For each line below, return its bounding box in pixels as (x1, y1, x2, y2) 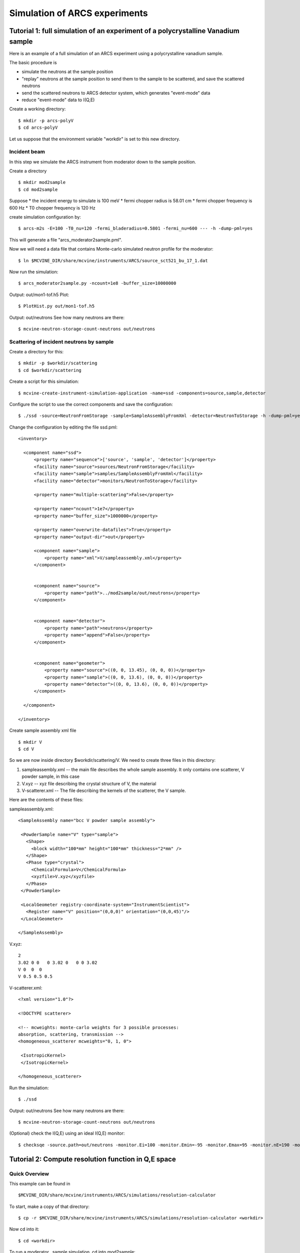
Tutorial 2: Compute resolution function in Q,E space (9, 1155, 176, 1163)
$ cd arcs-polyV (18, 125, 58, 130)
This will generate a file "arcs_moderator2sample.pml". (9, 237, 122, 243)
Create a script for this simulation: (9, 378, 79, 384)
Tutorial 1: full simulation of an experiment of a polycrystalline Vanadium (9, 27, 239, 35)
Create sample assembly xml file (9, 727, 76, 734)
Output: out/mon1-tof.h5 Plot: (9, 291, 69, 298)
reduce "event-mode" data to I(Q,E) (21, 97, 95, 103)
